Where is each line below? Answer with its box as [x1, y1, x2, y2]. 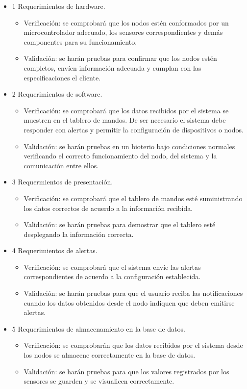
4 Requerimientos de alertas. [12, 245, 98, 256]
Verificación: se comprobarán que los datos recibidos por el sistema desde [24, 340, 243, 350]
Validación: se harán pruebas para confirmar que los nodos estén [24, 53, 217, 63]
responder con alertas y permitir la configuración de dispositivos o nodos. [24, 124, 244, 134]
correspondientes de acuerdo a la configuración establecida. [24, 271, 201, 282]
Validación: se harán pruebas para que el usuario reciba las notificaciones [24, 288, 243, 298]
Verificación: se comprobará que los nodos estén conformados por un [24, 17, 229, 27]
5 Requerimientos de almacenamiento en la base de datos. [12, 323, 185, 334]
